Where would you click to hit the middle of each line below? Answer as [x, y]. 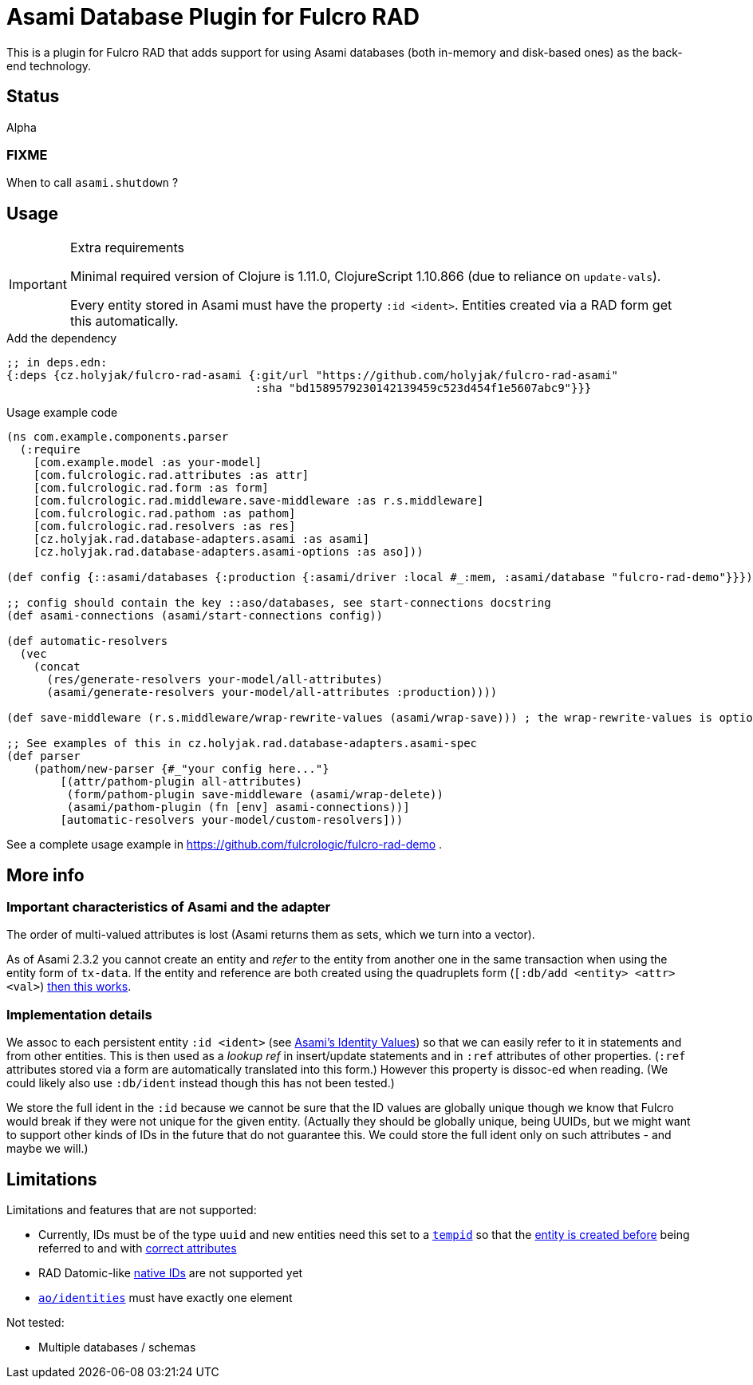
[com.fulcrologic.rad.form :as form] [151, 488]
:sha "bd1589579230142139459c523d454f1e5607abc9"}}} [423, 388]
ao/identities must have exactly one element [166, 1298]
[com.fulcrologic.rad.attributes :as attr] [171, 475]
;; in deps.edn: [57, 363]
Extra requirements [127, 248]
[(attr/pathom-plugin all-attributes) [181, 782]
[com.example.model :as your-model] [148, 463]
